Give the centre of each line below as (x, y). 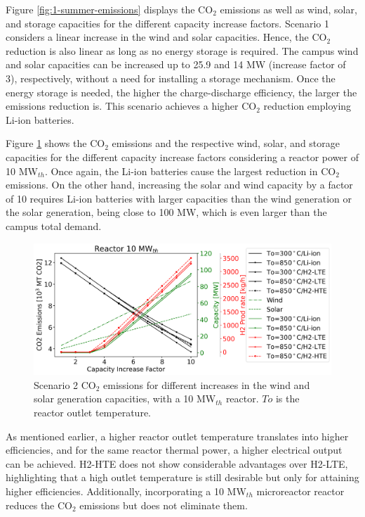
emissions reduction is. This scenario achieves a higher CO (131, 106)
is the (287, 398)
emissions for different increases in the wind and (207, 384)
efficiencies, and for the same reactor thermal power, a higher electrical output (174, 450)
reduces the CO (39, 505)
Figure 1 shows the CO (55, 143)
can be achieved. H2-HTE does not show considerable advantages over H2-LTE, (177, 463)
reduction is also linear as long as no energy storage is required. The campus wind (182, 50)
